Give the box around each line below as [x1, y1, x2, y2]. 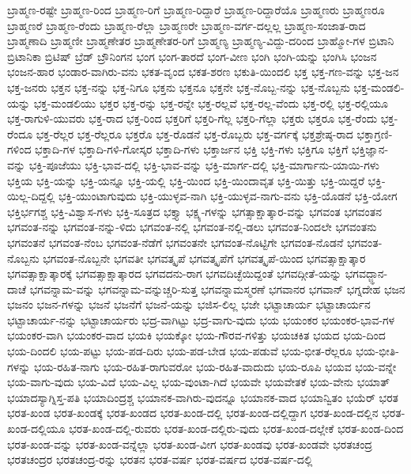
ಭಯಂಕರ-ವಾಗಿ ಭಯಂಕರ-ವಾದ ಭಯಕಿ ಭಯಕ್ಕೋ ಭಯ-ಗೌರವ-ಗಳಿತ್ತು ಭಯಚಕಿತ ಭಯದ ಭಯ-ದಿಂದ [7, 327, 386, 343]
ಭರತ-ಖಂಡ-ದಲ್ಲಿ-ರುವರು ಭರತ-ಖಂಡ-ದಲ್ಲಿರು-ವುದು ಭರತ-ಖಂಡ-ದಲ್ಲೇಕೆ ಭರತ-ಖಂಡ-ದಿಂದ [69, 420, 404, 437]
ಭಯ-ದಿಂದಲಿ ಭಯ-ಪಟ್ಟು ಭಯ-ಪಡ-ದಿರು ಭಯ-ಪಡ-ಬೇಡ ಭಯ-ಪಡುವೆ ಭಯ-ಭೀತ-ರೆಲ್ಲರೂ [7, 343, 353, 359]
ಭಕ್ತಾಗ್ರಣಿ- [356, 125, 393, 142]
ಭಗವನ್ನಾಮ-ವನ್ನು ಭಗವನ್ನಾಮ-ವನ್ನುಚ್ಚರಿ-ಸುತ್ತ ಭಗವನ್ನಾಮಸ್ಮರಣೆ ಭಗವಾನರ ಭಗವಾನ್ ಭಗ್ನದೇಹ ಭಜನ [29, 280, 405, 297]
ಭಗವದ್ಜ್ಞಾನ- [345, 265, 388, 282]
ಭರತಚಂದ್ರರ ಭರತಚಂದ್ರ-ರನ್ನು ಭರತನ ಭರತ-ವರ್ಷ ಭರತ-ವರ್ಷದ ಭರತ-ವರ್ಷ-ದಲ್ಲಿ [7, 451, 313, 468]
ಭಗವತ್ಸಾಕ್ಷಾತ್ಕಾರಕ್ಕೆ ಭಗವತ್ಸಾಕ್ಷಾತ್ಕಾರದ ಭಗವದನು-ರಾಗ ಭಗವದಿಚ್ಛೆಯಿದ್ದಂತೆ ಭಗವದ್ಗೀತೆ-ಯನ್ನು [7, 265, 342, 282]
